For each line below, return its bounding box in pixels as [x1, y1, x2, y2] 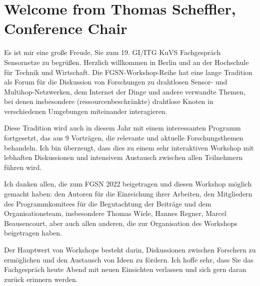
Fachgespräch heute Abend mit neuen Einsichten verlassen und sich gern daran [4, 264, 246, 274]
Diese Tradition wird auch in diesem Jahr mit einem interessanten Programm [4, 122, 241, 133]
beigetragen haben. [4, 227, 62, 238]
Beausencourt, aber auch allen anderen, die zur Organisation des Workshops [4, 217, 237, 228]
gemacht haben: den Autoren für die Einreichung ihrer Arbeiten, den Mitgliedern [4, 188, 252, 199]
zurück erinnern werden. [4, 273, 78, 284]
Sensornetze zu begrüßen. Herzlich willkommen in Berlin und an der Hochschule [4, 56, 249, 67]
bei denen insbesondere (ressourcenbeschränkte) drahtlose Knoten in [4, 96, 213, 106]
